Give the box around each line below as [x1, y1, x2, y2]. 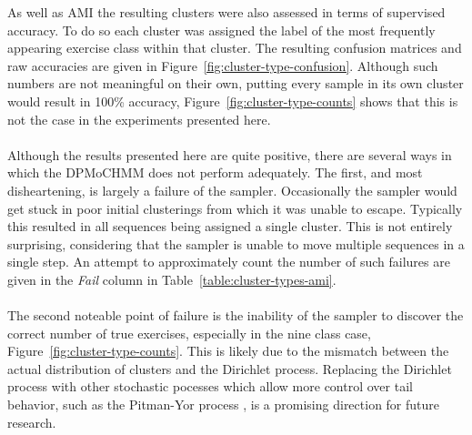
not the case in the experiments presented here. [7, 109, 271, 128]
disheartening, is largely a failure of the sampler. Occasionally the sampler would [7, 180, 457, 199]
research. [7, 412, 56, 431]
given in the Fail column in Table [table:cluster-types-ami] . [7, 269, 336, 288]
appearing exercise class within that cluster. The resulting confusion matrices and [7, 38, 462, 57]
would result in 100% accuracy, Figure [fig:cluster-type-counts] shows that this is [7, 91, 458, 110]
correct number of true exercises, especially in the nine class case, [7, 323, 371, 342]
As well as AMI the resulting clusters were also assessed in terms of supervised [7, 3, 446, 21]
